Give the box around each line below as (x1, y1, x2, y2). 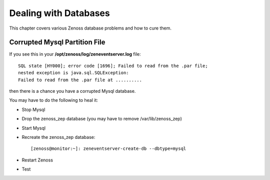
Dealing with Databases (9, 8, 110, 19)
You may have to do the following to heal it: (9, 97, 98, 103)
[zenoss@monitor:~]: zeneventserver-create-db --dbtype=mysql (30, 146, 186, 151)
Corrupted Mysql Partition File (9, 38, 105, 47)
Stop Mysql (21, 106, 45, 112)
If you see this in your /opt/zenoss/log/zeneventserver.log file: (9, 51, 141, 57)
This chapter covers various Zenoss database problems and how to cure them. (9, 25, 172, 31)
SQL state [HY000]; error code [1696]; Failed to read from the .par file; (18, 63, 208, 69)
